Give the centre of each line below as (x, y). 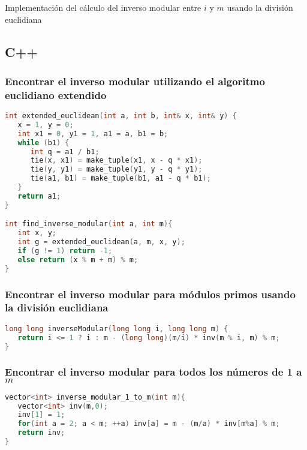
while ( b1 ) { (43, 142)
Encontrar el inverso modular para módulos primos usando (150, 294)
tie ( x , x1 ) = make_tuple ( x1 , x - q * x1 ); (116, 160)
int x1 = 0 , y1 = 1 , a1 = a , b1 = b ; (93, 133)
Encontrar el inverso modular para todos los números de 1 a (153, 372)
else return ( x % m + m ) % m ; (78, 259)
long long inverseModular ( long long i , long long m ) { (117, 328)
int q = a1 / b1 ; (65, 151)
